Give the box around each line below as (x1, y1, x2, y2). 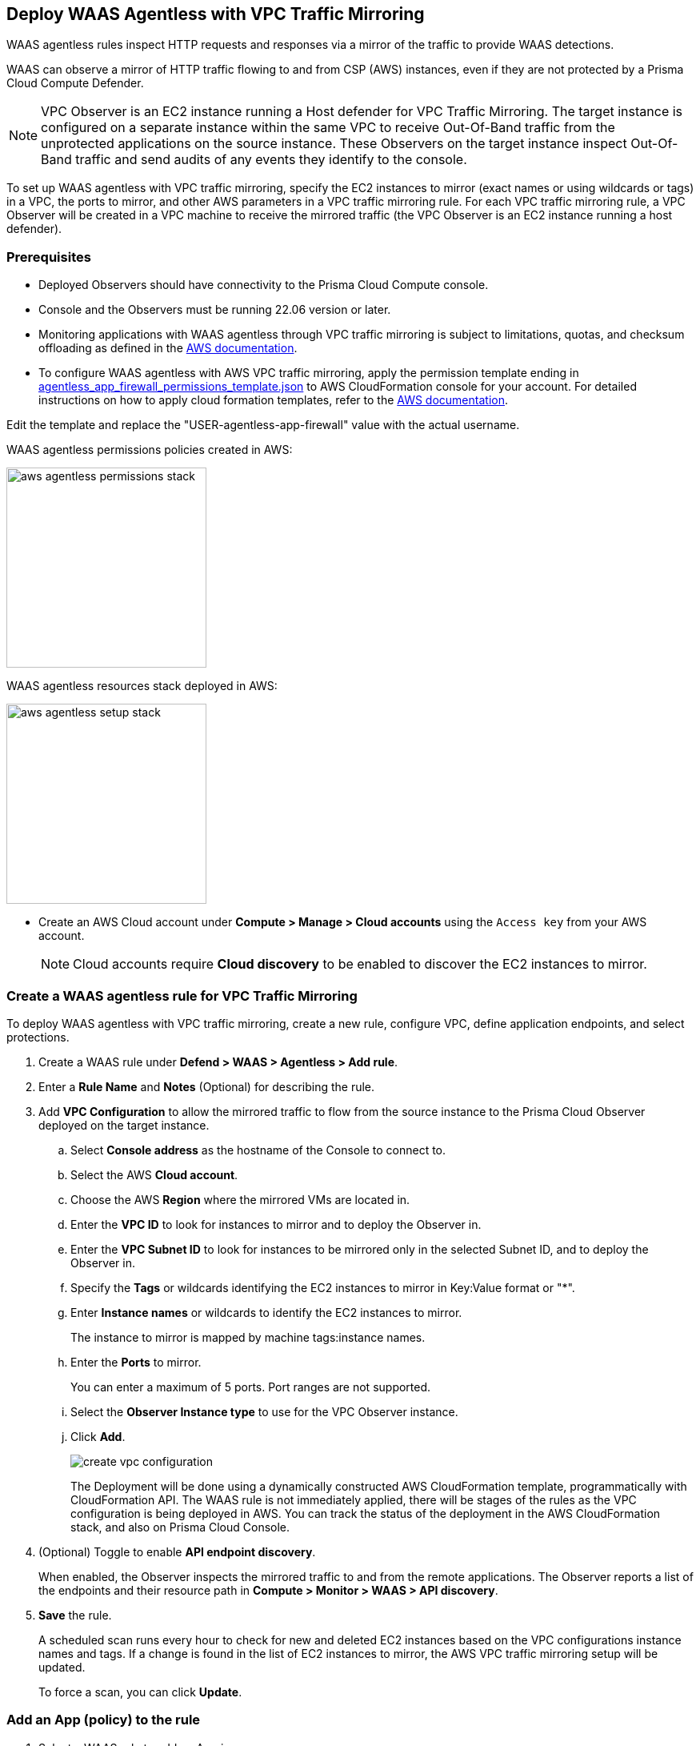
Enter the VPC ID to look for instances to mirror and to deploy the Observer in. (70, 1217, 482, 1231)
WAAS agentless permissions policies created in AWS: (6, 443, 293, 457)
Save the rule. (38, 1608, 112, 1622)
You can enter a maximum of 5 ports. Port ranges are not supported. (70, 1379, 431, 1394)
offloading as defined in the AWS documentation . (38, 341, 298, 355)
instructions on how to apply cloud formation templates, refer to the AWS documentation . (38, 393, 508, 407)
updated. (38, 1660, 86, 1674)
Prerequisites (6, 248, 91, 265)
